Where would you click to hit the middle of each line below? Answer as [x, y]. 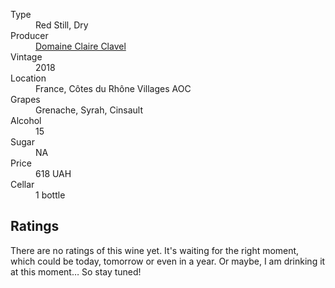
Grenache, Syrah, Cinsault [89, 110]
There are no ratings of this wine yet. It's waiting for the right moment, [155, 250]
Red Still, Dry [62, 25]
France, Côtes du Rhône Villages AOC [113, 88]
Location [28, 78]
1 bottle [50, 195]
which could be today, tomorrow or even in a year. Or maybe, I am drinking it [168, 261]
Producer [29, 35]
